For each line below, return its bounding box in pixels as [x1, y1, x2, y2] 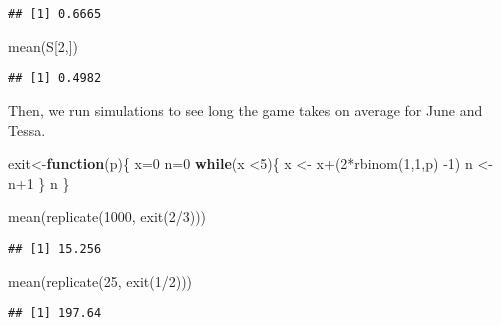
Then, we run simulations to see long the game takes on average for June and [8, 99, 483, 120]
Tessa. [8, 119, 46, 140]
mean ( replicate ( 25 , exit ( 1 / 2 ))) [8, 270, 193, 291]
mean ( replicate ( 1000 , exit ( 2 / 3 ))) [8, 206, 207, 227]
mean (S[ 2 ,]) [8, 35, 79, 56]
